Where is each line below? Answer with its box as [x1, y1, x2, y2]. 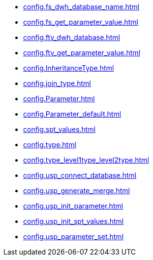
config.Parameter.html [23, 94, 95, 103]
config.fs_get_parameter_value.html [23, 18, 139, 26]
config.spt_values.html [23, 125, 96, 133]
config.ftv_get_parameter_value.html [23, 48, 141, 57]
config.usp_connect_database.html [23, 171, 137, 179]
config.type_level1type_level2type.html [23, 156, 149, 164]
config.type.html [23, 140, 76, 149]
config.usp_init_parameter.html [23, 202, 123, 210]
